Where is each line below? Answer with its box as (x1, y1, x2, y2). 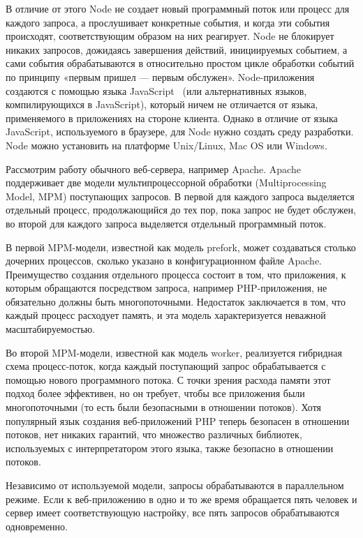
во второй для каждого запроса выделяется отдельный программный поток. (6, 216, 327, 230)
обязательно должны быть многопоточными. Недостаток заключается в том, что (6, 294, 346, 308)
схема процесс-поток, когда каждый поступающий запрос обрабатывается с (6, 359, 326, 373)
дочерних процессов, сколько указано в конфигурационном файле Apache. (6, 253, 322, 268)
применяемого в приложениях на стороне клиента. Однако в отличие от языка (6, 110, 338, 125)
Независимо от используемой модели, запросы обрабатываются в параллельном (6, 478, 344, 492)
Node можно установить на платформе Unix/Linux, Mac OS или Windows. (6, 137, 327, 152)
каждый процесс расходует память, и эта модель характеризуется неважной (6, 308, 326, 322)
